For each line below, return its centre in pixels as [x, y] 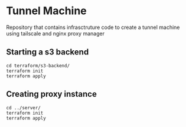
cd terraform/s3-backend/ [38, 66]
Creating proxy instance [52, 94]
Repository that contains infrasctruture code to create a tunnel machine [93, 27]
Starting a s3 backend [48, 52]
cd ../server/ [24, 108]
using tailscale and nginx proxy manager [56, 33]
